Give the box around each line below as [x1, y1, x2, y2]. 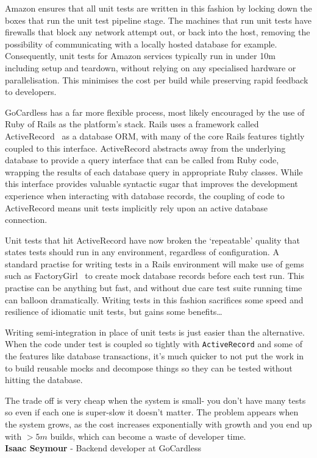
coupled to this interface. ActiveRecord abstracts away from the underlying [5, 141, 286, 154]
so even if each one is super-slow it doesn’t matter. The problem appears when [5, 406, 299, 418]
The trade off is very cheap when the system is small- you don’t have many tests [5, 393, 306, 406]
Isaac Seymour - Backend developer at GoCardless [5, 442, 201, 454]
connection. [5, 213, 48, 226]
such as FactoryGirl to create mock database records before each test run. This [5, 269, 304, 282]
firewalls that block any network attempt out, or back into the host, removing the [5, 26, 310, 38]
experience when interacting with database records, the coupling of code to [5, 189, 285, 202]
